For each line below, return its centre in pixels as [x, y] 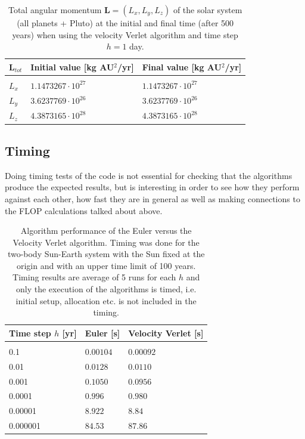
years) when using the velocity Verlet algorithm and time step [125, 34]
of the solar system [208, 10]
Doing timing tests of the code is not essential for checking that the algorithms [149, 175]
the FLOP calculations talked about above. [84, 210]
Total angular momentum [55, 10]
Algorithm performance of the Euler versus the [106, 231]
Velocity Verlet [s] [166, 333]
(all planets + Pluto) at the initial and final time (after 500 [125, 23]
